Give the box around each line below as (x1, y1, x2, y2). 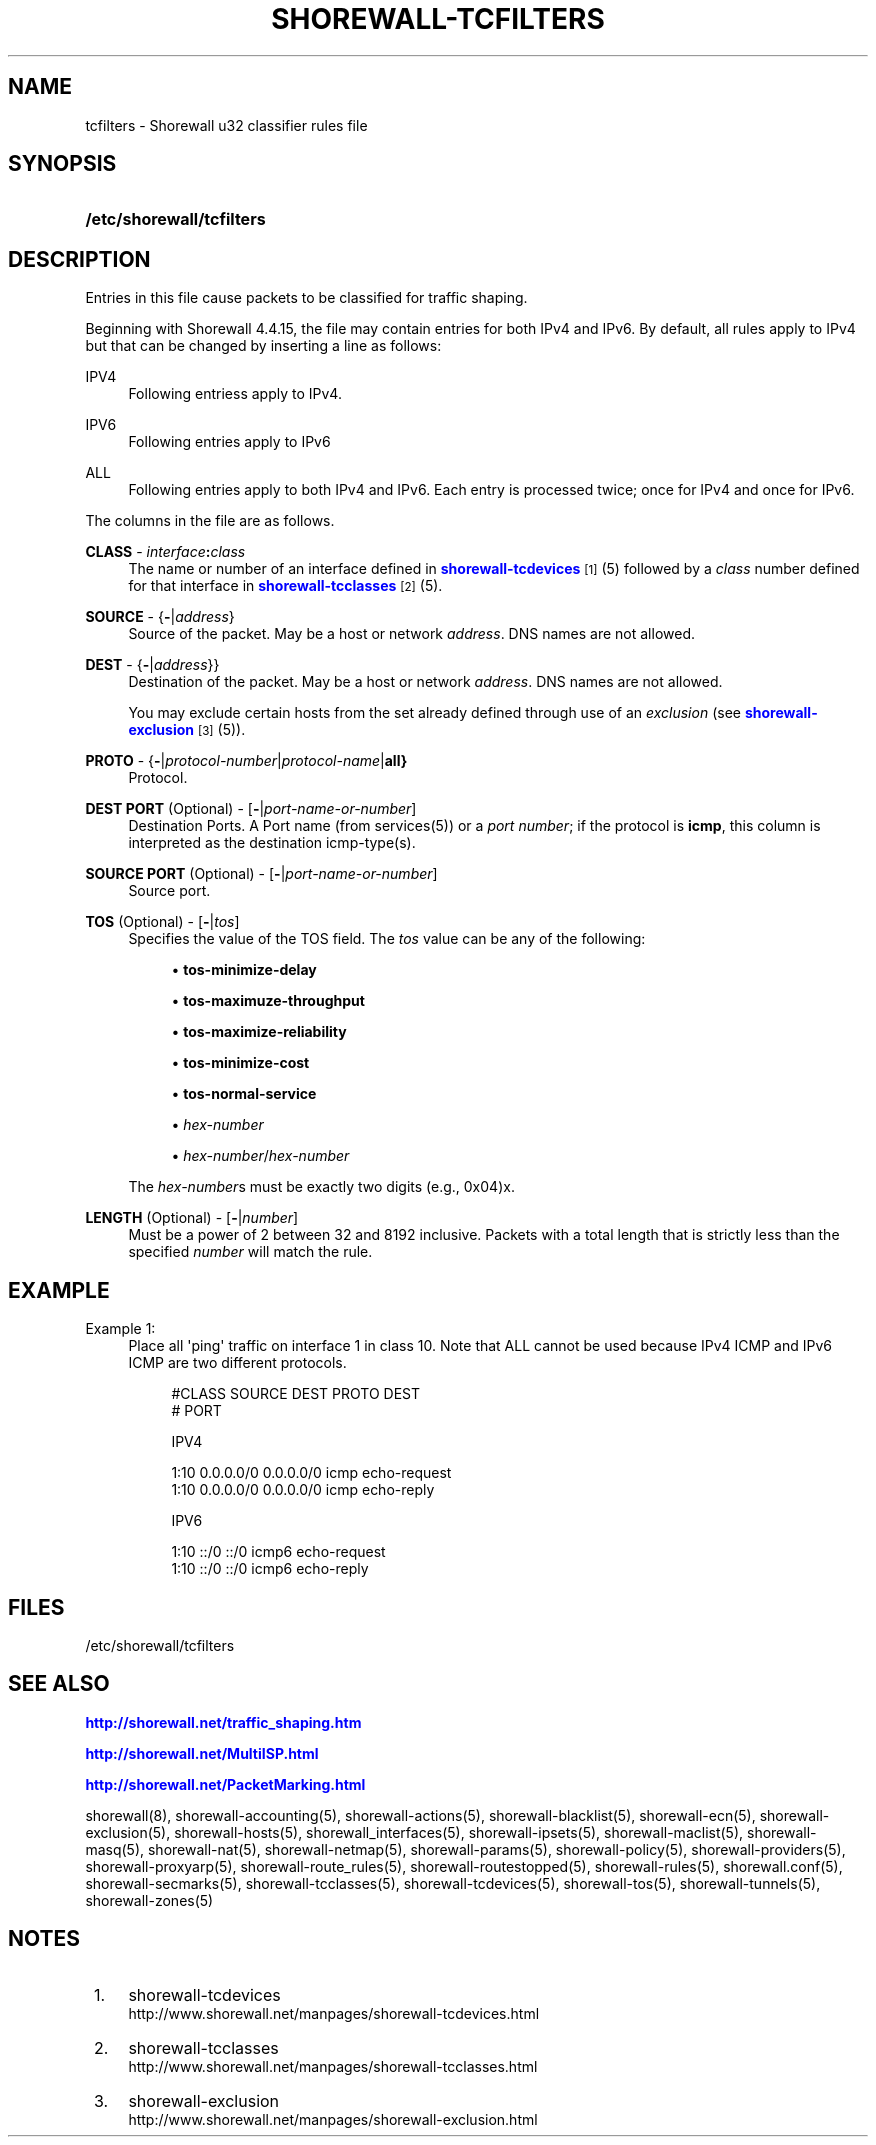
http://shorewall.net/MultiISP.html (85, 1744, 319, 1762)
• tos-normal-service (171, 1085, 317, 1103)
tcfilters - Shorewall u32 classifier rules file (85, 116, 368, 134)
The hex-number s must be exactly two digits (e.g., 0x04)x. (128, 1178, 515, 1196)
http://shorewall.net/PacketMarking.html (85, 1775, 366, 1793)
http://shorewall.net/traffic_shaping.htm (85, 1713, 362, 1731)
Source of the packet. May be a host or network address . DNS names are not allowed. (128, 625, 695, 643)
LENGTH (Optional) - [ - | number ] (85, 1209, 299, 1227)
